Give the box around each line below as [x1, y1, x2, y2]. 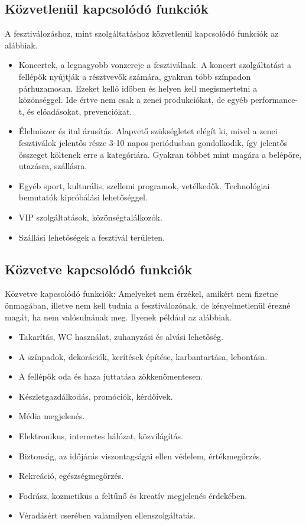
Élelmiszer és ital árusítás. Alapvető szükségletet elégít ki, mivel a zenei [18, 125, 278, 137]
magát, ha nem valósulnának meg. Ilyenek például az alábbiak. [5, 310, 232, 323]
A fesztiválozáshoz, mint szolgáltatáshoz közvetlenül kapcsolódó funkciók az [5, 27, 279, 40]
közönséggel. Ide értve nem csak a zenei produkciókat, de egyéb [18, 93, 248, 106]
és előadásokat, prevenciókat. [27, 105, 132, 117]
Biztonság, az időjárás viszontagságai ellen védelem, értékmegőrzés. [18, 449, 262, 462]
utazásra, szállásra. [18, 160, 87, 172]
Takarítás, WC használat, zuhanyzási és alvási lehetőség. [18, 330, 223, 343]
